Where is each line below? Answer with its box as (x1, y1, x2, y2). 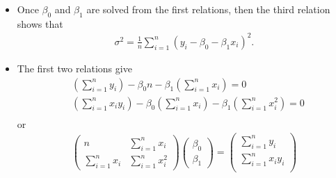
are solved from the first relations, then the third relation (86, 2, 330, 16)
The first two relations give (17, 60, 132, 75)
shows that (17, 16, 63, 31)
